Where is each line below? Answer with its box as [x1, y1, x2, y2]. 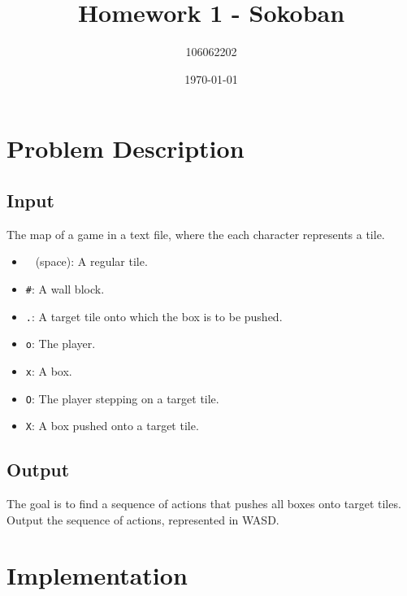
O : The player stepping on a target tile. [25, 389, 219, 407]
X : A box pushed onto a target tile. [25, 417, 199, 434]
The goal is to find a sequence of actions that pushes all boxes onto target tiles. [6, 495, 401, 512]
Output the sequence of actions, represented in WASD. [6, 511, 279, 528]
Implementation [6, 559, 188, 592]
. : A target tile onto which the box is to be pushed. [25, 307, 283, 324]
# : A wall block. [25, 280, 105, 297]
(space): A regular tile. [35, 253, 148, 270]
